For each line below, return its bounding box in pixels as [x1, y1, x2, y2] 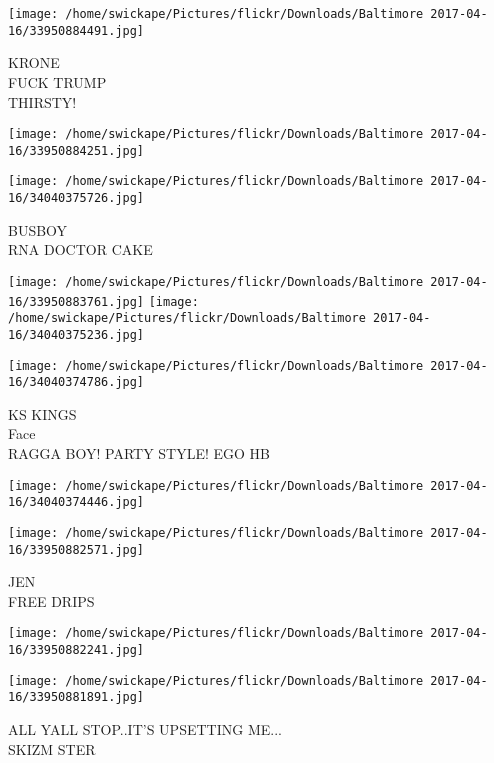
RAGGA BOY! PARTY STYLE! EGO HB [8, 443, 271, 464]
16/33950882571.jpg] [8, 542, 145, 557]
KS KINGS [8, 403, 77, 424]
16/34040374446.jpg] [8, 495, 145, 510]
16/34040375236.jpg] [8, 327, 145, 342]
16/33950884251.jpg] [8, 143, 145, 158]
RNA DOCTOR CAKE [8, 239, 153, 260]
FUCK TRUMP [8, 71, 107, 92]
